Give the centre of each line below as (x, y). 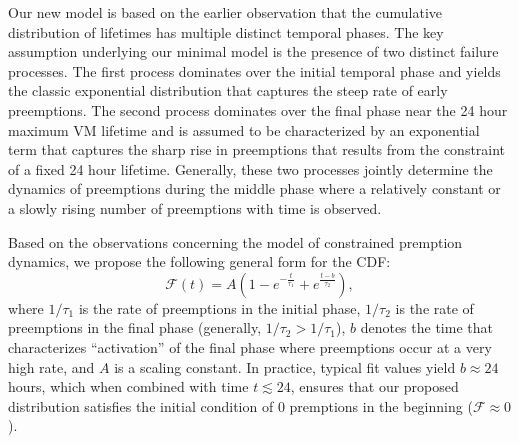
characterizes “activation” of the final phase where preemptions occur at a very (250, 346)
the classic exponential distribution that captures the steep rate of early (228, 90)
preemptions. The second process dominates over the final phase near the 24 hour (258, 109)
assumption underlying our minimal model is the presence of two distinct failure (253, 51)
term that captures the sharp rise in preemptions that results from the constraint (257, 149)
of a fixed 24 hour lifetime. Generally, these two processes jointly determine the (250, 168)
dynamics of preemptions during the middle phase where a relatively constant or (254, 188)
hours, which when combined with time (128, 386)
